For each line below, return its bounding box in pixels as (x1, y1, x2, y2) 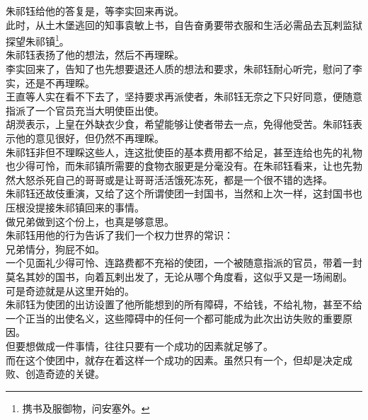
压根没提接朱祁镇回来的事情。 (6, 199, 144, 214)
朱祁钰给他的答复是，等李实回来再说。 (6, 4, 184, 18)
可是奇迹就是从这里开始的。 (6, 283, 134, 298)
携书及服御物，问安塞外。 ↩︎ (22, 400, 150, 415)
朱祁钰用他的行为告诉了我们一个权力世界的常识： (6, 228, 234, 243)
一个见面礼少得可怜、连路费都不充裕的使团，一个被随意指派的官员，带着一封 (6, 255, 362, 270)
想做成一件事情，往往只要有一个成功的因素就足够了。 (25, 338, 273, 353)
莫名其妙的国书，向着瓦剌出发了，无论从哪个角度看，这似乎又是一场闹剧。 (6, 269, 352, 284)
